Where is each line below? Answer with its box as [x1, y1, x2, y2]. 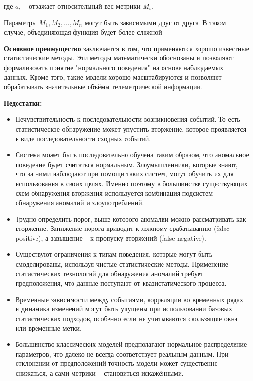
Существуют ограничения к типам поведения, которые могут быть [15, 249, 213, 259]
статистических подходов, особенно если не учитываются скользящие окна [15, 313, 238, 324]
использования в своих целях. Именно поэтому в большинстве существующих [15, 178, 248, 188]
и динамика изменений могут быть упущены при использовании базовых [15, 304, 233, 314]
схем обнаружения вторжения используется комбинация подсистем [15, 188, 213, 198]
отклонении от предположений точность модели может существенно [15, 358, 218, 368]
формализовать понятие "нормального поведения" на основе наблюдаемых [4, 62, 224, 72]
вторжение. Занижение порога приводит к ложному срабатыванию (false [15, 223, 230, 233]
